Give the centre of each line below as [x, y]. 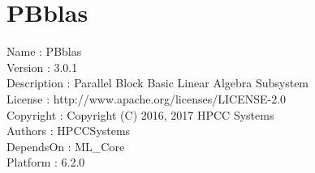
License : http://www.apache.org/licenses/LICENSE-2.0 [147, 98]
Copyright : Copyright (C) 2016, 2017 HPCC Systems [140, 114]
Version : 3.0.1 [42, 67]
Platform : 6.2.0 [46, 162]
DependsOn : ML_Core [66, 146]
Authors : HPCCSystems [69, 131]
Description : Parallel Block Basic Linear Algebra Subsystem [158, 83]
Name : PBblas [44, 51]
